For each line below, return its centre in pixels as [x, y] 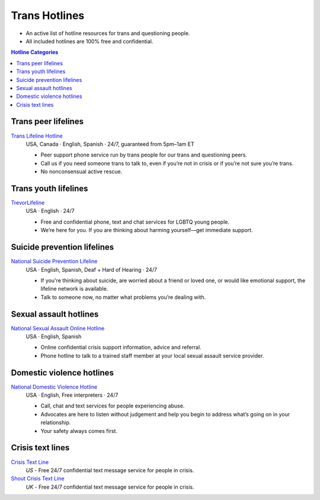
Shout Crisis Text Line [38, 479]
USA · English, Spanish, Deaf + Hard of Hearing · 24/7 [91, 269]
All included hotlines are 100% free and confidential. [89, 41]
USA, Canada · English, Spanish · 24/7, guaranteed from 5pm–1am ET [110, 144]
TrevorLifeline [28, 203]
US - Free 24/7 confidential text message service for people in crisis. [110, 470]
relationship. [56, 423]
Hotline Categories [35, 52]
